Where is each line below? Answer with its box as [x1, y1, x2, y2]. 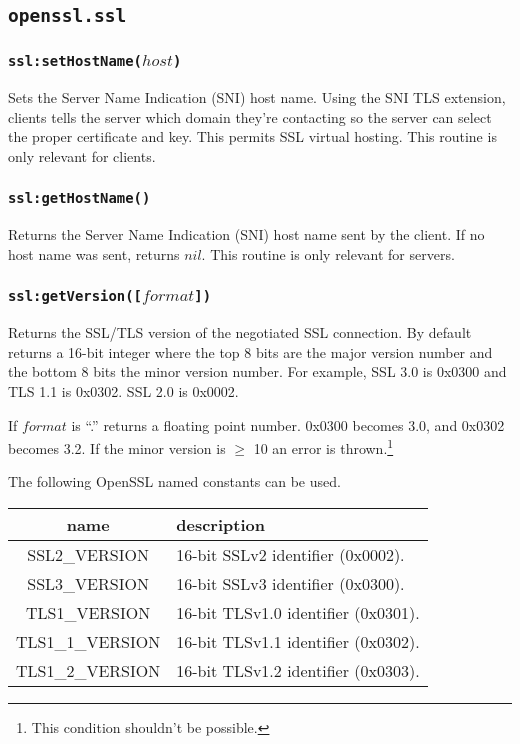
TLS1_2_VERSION [16, 659, 161, 683]
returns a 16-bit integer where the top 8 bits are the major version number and [8, 341, 493, 362]
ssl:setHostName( [8, 53, 142, 70]
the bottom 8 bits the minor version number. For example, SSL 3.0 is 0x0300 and [8, 361, 507, 382]
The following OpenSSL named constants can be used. [8, 471, 341, 492]
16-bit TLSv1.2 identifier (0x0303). [176, 659, 420, 683]
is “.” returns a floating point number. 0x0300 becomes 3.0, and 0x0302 [71, 414, 505, 435]
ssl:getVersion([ [8, 288, 142, 305]
